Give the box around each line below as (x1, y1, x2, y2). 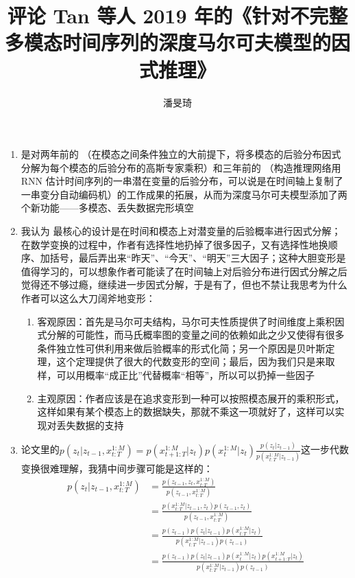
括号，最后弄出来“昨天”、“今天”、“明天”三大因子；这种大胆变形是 (49, 251, 346, 265)
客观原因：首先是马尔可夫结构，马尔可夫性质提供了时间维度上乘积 (37, 314, 335, 328)
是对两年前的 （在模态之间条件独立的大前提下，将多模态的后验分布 (21, 147, 322, 161)
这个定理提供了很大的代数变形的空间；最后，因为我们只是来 (56, 354, 326, 369)
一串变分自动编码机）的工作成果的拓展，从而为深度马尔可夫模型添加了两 (21, 187, 347, 201)
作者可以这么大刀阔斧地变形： (21, 291, 156, 305)
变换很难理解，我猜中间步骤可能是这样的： (21, 461, 213, 475)
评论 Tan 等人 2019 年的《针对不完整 (7, 1, 348, 30)
